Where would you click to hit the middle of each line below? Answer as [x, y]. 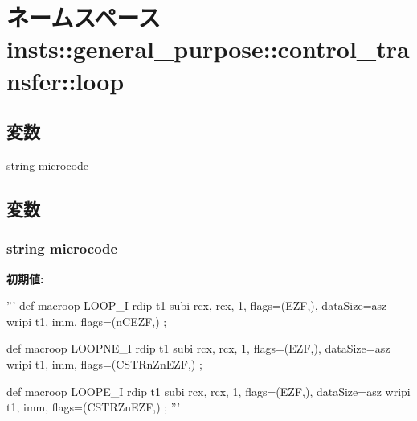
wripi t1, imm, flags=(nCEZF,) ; [87, 321]
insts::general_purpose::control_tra [208, 49]
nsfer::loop [65, 80]
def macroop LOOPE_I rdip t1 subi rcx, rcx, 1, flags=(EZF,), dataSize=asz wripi [208, 391]
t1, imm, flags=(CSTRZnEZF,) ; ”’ [94, 407]
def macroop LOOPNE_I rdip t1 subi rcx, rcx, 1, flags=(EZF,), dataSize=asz [198, 348]
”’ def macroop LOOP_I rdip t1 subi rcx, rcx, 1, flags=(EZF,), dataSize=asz [197, 305]
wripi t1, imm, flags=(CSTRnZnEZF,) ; [104, 363]
